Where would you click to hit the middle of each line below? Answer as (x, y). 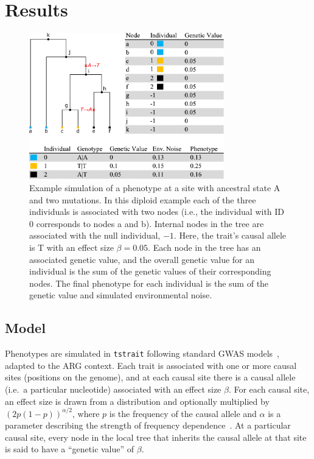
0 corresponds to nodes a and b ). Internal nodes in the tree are (147, 223)
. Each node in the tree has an (204, 247)
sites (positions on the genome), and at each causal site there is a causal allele (150, 377)
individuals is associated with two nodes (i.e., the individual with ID (157, 212)
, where (86, 413)
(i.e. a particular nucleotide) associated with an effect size (113, 389)
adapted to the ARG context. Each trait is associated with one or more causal (151, 365)
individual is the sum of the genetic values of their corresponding (150, 271)
